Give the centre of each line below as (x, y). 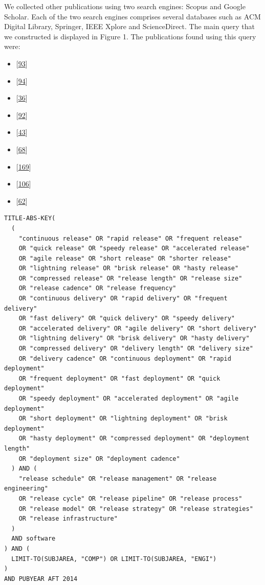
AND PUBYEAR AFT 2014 (41, 579)
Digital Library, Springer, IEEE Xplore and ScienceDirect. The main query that (129, 26)
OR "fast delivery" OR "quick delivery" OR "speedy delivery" (127, 319)
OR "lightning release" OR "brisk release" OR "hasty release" (129, 268)
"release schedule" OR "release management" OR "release (118, 478)
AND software (34, 539)
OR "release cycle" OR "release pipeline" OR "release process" (130, 498)
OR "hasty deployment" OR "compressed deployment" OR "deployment (134, 439)
